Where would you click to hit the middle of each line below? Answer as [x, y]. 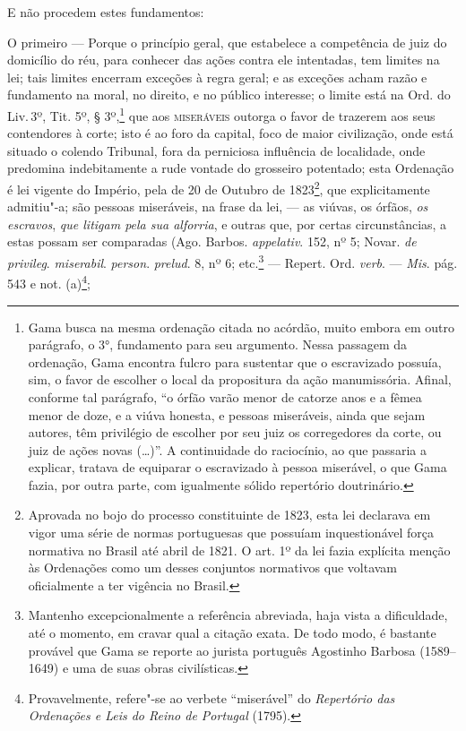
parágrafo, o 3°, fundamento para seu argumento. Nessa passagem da [218, 344]
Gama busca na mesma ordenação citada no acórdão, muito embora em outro [241, 327]
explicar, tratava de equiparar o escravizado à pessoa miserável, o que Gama [237, 467]
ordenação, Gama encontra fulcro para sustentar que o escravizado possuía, [235, 361]
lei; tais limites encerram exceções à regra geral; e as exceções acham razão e [217, 77]
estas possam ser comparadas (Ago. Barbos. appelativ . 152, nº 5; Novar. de [212, 241]
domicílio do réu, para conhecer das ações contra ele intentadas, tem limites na [224, 60]
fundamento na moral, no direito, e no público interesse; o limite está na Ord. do [229, 95]
